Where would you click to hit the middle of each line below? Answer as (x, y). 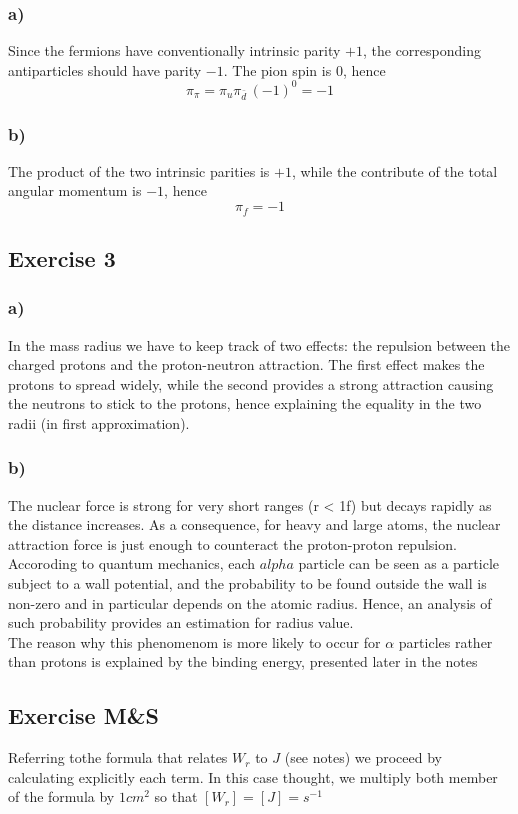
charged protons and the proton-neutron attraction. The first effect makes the (246, 364)
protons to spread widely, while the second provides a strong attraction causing (251, 383)
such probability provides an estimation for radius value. (181, 622)
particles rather (445, 641)
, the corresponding (421, 50)
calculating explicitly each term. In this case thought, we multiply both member (253, 776)
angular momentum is (75, 190)
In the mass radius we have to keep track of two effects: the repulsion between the (259, 344)
